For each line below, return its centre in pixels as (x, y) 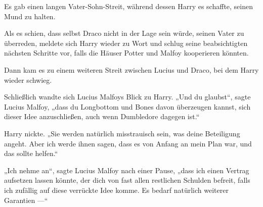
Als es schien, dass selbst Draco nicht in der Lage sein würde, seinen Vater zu (124, 33)
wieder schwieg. (28, 80)
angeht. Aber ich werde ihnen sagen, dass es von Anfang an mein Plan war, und (128, 143)
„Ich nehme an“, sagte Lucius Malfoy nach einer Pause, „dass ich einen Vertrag (127, 170)
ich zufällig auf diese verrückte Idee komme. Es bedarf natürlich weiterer (116, 190)
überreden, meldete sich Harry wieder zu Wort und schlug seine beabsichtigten (126, 43)
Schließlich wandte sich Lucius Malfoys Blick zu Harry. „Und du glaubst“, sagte (127, 97)
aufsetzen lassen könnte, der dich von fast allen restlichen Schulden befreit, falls (127, 180)
